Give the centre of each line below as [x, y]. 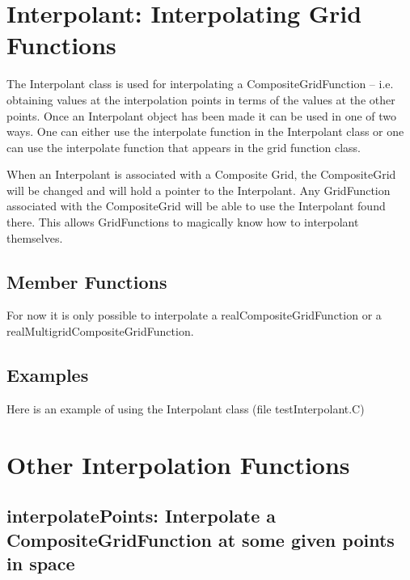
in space [41, 563]
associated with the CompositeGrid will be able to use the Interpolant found [196, 206]
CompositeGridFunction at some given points [201, 539]
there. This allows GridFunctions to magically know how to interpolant [183, 222]
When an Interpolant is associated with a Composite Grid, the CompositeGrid [201, 174]
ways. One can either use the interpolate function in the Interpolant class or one [205, 131]
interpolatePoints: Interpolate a [142, 516]
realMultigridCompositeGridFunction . [100, 331]
